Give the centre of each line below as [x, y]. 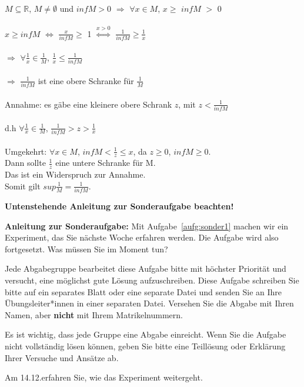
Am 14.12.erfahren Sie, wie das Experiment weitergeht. [104, 377]
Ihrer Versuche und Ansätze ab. [62, 357]
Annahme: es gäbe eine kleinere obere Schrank [88, 104]
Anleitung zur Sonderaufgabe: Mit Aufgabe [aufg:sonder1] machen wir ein [147, 226]
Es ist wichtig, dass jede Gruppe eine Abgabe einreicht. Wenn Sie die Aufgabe [146, 334]
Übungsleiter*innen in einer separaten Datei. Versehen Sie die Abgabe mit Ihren [149, 303]
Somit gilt [23, 186]
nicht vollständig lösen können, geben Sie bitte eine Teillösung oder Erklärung [145, 346]
